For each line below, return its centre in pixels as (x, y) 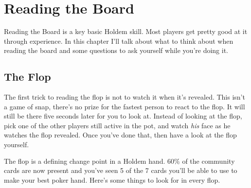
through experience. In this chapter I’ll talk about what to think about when (119, 41)
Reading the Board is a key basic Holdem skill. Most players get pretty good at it (126, 31)
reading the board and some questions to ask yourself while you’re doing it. (116, 50)
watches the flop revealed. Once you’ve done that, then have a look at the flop (120, 135)
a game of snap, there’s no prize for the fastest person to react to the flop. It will (125, 106)
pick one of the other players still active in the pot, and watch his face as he (117, 125)
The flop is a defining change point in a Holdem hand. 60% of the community (119, 161)
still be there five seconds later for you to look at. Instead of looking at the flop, (123, 116)
